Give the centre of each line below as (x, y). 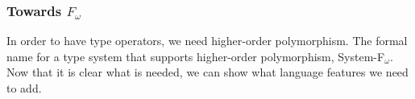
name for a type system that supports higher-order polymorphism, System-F (196, 56)
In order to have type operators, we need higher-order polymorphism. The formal (207, 41)
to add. (24, 88)
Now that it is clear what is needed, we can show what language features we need (207, 72)
